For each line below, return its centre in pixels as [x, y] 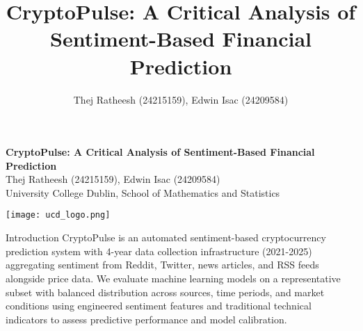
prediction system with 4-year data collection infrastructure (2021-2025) [159, 251]
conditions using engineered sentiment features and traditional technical [159, 306]
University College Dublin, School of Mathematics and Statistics [143, 192]
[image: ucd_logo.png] [58, 215]
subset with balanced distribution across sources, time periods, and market [165, 292]
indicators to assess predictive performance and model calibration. [146, 319]
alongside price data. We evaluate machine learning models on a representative [173, 278]
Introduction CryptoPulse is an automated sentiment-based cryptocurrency [166, 237]
